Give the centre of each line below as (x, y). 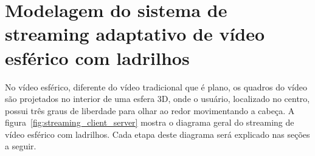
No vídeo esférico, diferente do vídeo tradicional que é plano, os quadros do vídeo (156, 86)
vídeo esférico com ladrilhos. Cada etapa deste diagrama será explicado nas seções (157, 134)
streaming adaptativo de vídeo (135, 34)
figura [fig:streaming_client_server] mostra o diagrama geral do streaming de (150, 122)
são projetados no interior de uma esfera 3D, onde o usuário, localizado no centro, (157, 99)
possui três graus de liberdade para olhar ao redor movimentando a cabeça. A (150, 110)
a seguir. (21, 146)
